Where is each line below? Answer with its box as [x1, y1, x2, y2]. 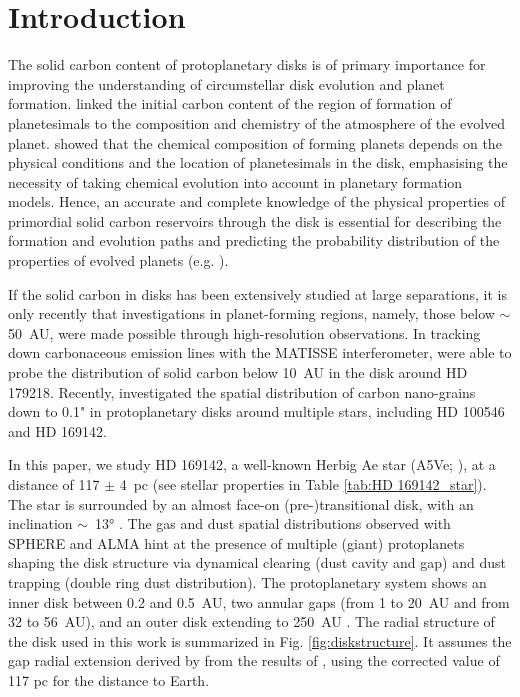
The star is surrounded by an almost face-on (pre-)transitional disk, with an [8, 493, 474, 514]
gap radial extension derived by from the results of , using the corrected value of [8, 650, 500, 671]
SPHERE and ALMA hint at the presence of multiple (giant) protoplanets [8, 532, 465, 553]
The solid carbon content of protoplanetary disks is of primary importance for [8, 54, 486, 75]
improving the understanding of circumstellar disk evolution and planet [8, 73, 445, 94]
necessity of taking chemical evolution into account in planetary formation [8, 171, 463, 192]
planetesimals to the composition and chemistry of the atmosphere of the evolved [8, 112, 506, 133]
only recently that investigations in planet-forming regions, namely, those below [8, 303, 495, 324]
